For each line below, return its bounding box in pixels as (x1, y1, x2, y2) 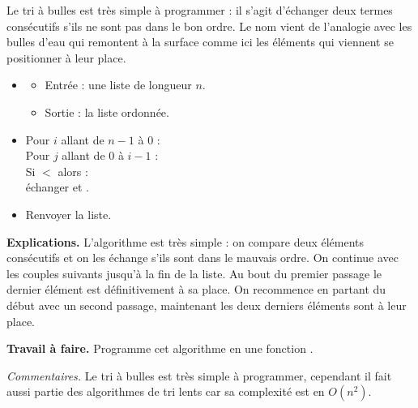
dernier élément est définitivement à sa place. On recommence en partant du (6, 281, 386, 298)
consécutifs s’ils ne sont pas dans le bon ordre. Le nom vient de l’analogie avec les (6, 17, 412, 34)
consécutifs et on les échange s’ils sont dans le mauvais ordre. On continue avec (6, 249, 399, 266)
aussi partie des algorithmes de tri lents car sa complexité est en (6, 383, 325, 400)
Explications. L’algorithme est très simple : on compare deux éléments (6, 233, 365, 250)
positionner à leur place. (6, 49, 126, 66)
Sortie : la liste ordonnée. (45, 103, 169, 120)
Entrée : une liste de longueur (45, 76, 192, 93)
